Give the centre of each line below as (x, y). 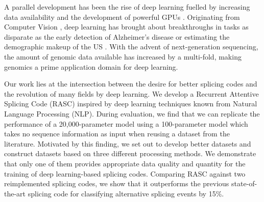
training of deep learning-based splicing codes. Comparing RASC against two (125, 173)
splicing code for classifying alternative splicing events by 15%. (126, 193)
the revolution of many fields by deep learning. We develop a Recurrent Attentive (131, 93)
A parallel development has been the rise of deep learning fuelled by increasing (127, 7)
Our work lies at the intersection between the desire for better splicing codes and (131, 84)
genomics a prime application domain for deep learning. (91, 66)
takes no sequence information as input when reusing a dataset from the (117, 134)
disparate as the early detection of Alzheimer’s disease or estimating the (117, 36)
